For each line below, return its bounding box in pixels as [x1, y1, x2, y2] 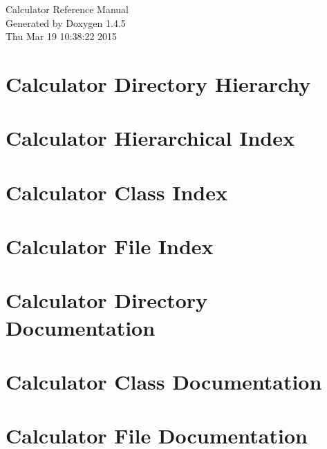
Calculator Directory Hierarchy [6, 69, 311, 97]
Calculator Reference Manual [6, 2, 129, 16]
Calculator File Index [6, 232, 214, 260]
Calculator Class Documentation [6, 367, 322, 396]
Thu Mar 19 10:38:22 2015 [6, 29, 118, 44]
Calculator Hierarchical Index [6, 124, 295, 152]
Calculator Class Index [6, 178, 227, 206]
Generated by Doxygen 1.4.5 [6, 15, 126, 30]
